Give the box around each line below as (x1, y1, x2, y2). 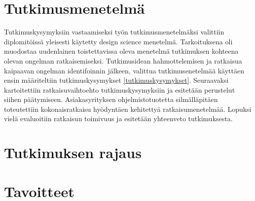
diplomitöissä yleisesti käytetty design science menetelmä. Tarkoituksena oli (4, 36, 233, 46)
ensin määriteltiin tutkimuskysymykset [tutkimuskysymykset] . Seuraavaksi (4, 75, 229, 85)
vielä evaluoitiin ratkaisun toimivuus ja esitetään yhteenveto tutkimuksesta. (4, 113, 233, 124)
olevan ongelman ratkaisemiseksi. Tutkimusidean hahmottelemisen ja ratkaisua (4, 55, 242, 66)
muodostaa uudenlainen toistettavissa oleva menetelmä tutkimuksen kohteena (4, 46, 239, 56)
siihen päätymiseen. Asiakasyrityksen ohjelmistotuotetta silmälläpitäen (4, 94, 218, 104)
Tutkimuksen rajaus (4, 142, 142, 163)
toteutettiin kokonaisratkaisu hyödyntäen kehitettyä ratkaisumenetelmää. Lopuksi (4, 103, 252, 114)
